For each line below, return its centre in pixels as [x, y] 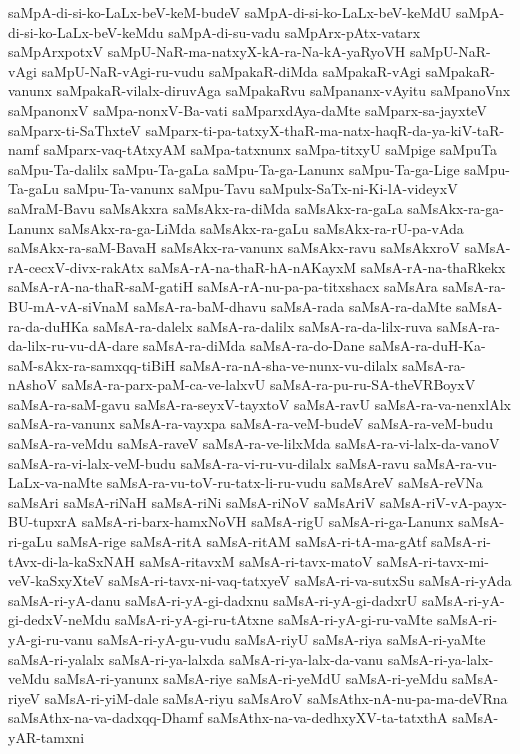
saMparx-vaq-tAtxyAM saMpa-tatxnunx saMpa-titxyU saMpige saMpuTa [270, 149]
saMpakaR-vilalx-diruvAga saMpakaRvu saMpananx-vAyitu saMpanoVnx [283, 90]
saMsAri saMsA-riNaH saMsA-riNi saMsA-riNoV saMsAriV [192, 501]
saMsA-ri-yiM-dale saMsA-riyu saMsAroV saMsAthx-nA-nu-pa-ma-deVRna [276, 697]
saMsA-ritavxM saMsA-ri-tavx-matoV [256, 560]
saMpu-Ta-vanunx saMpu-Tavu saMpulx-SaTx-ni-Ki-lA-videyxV [260, 188]
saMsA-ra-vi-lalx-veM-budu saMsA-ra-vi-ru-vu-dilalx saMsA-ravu [209, 462]
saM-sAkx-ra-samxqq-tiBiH [92, 364]
